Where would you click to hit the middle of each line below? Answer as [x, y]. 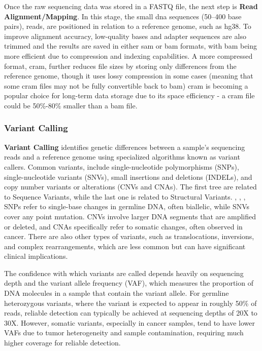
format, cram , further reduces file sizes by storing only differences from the [120, 66]
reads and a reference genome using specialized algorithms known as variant [122, 157]
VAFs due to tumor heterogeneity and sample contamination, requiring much [124, 333]
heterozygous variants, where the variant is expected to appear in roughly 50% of [130, 303]
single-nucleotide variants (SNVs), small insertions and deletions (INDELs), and [128, 177]
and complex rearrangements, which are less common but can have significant [125, 246]
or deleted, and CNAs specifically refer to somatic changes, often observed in [123, 226]
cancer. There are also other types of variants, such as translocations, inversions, [129, 236]
